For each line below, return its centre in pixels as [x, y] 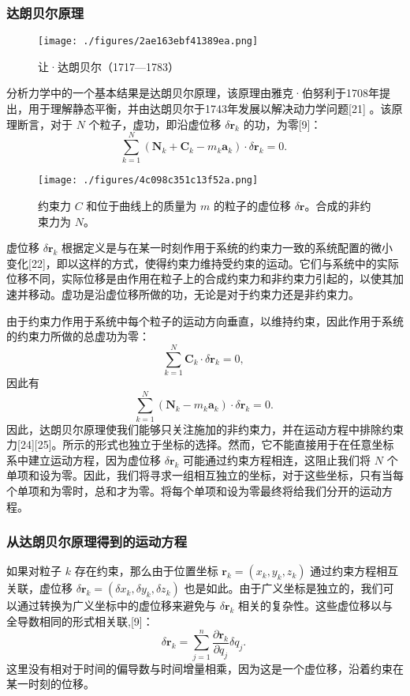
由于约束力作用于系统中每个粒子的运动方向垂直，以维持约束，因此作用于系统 [205, 320]
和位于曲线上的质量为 [142, 206]
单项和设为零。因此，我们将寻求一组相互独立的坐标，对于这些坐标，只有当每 [205, 475]
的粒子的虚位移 [252, 206]
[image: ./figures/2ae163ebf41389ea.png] [148, 41]
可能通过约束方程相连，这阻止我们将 [277, 459]
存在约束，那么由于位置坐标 [146, 571]
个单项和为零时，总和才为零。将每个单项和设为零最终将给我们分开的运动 [194, 491]
